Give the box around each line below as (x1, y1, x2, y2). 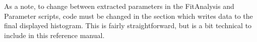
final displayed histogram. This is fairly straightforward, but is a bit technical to (4, 20, 252, 31)
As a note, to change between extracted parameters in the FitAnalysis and (4, 1, 234, 11)
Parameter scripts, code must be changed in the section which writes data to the (4, 10, 253, 21)
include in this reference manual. (4, 30, 105, 40)
